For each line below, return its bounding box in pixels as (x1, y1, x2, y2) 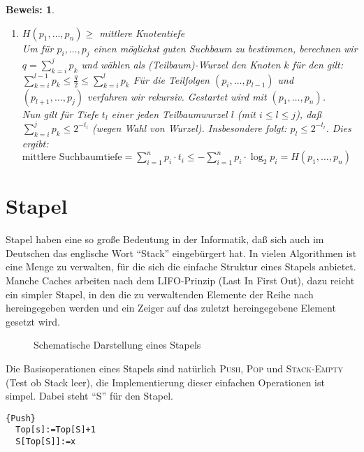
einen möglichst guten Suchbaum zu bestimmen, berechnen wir (93, 41, 358, 55)
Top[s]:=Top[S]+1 (15, 425, 96, 435)
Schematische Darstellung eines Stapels (34, 337, 201, 352)
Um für (22, 41, 54, 55)
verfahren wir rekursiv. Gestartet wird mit (87, 89, 267, 103)
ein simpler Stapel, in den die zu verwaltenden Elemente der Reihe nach (6, 286, 314, 301)
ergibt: (22, 136, 49, 150)
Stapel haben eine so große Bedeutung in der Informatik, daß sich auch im (6, 232, 324, 247)
